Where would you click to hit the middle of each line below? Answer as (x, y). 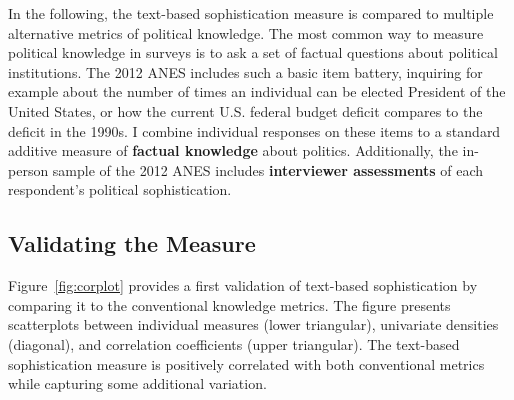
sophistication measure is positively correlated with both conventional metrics (246, 363)
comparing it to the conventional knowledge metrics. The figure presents (229, 304)
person (28, 169)
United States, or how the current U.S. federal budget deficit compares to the (245, 110)
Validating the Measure (132, 243)
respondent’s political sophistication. (120, 189)
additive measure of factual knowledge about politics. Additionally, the (233, 150)
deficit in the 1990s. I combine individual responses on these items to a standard (254, 130)
